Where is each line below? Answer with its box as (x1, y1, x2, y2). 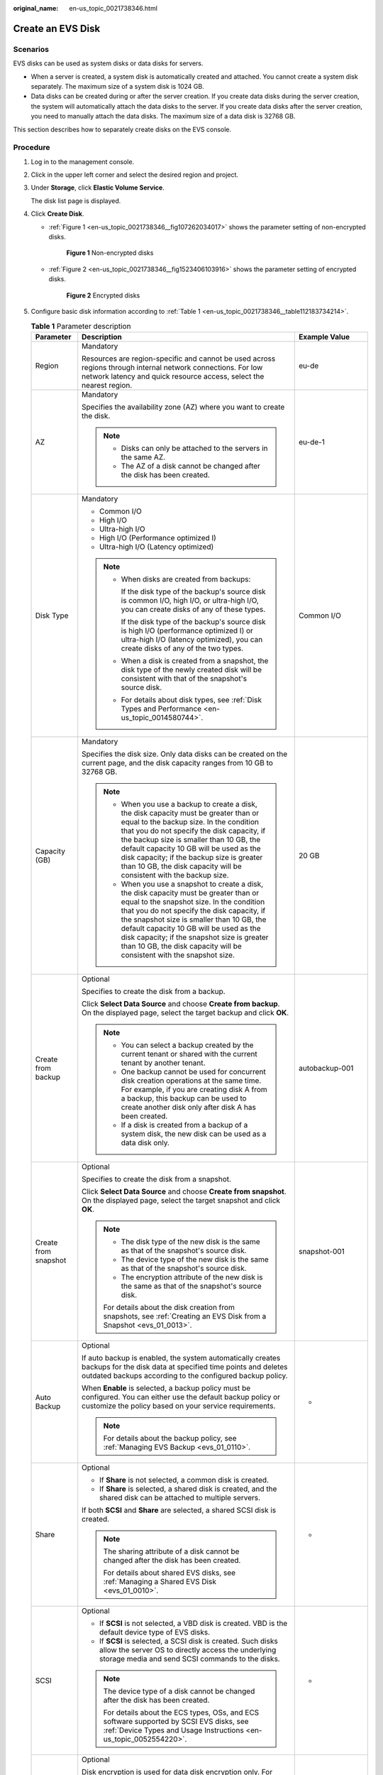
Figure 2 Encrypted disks (66, 291, 140, 300)
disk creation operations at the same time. (121, 1076, 262, 1086)
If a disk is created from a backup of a (121, 1120, 248, 1130)
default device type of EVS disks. (99, 1627, 211, 1637)
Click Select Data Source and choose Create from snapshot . (82, 1186, 287, 1196)
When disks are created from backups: (121, 574, 251, 584)
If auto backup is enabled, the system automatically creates (82, 1353, 281, 1362)
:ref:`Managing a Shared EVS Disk (103, 1576, 216, 1586)
